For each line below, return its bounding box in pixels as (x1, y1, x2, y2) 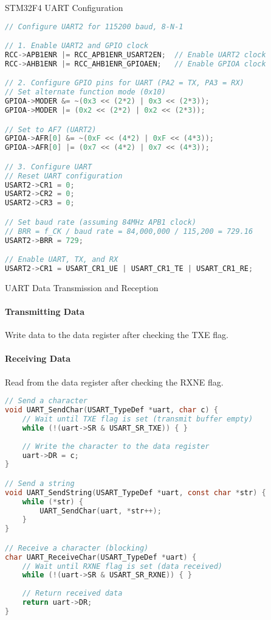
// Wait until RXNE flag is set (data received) (22, 562, 222, 571)
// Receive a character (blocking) (5, 543, 149, 552)
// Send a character (5, 396, 88, 406)
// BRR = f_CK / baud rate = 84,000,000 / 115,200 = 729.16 (5, 227, 253, 236)
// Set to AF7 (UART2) (5, 125, 97, 134)
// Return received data (22, 589, 123, 598)
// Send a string (5, 479, 75, 488)
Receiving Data (5, 352, 71, 365)
